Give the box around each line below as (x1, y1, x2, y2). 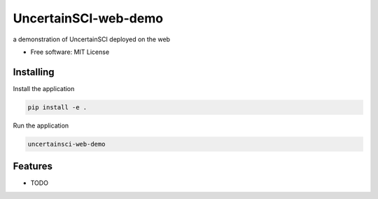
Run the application (13, 121, 69, 130)
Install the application (13, 84, 75, 92)
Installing (13, 66, 55, 78)
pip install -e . (27, 103, 87, 111)
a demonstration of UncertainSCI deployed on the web (13, 35, 171, 43)
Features (13, 160, 52, 172)
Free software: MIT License (30, 48, 110, 56)
